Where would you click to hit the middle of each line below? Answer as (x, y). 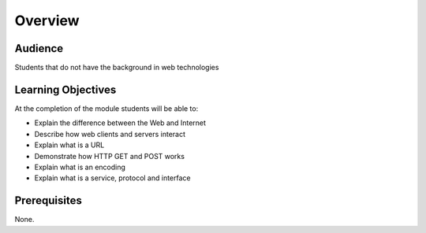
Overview (47, 20)
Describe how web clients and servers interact (110, 134)
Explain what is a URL (69, 145)
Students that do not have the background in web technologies (117, 68)
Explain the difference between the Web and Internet (120, 123)
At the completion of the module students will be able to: (106, 108)
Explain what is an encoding (80, 167)
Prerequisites (48, 201)
